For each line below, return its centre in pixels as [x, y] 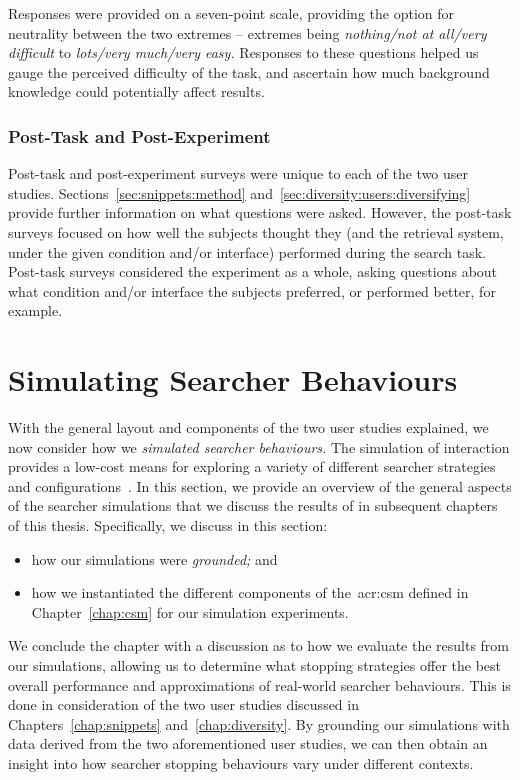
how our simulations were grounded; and [154, 558]
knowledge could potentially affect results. [136, 91]
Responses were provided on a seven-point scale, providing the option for [231, 13]
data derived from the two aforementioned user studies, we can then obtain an [248, 743]
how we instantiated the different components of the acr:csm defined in [250, 592]
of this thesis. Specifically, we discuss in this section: [168, 525]
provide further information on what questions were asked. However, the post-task [260, 212]
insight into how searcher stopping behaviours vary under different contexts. [241, 762]
